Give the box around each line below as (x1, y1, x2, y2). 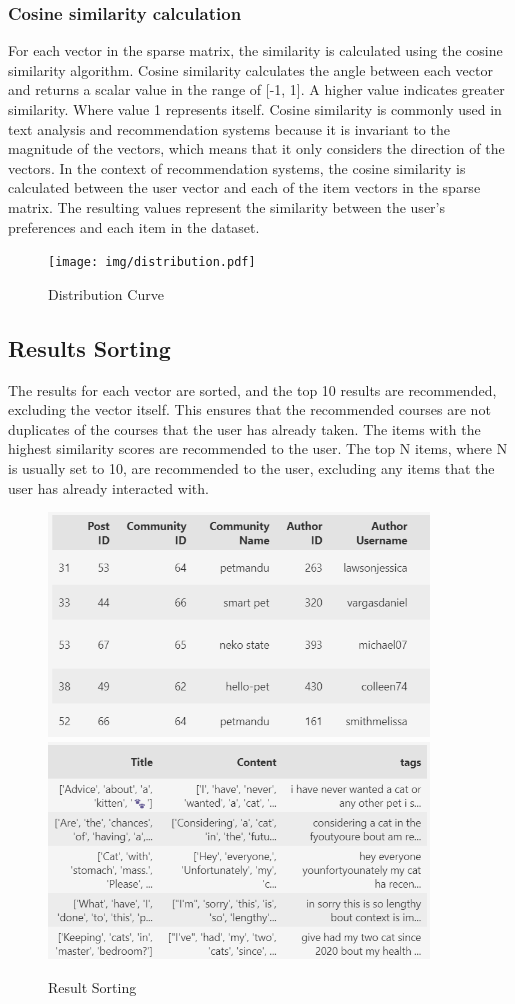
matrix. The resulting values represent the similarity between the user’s (8, 196, 445, 217)
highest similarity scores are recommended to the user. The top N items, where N (8, 438, 508, 459)
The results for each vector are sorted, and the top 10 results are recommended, (8, 379, 497, 400)
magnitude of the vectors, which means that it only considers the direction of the (8, 138, 505, 159)
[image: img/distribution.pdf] (48, 255, 256, 270)
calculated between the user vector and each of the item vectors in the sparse (8, 177, 481, 198)
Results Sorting (8, 332, 171, 363)
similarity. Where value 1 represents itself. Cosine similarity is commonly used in (8, 99, 502, 119)
